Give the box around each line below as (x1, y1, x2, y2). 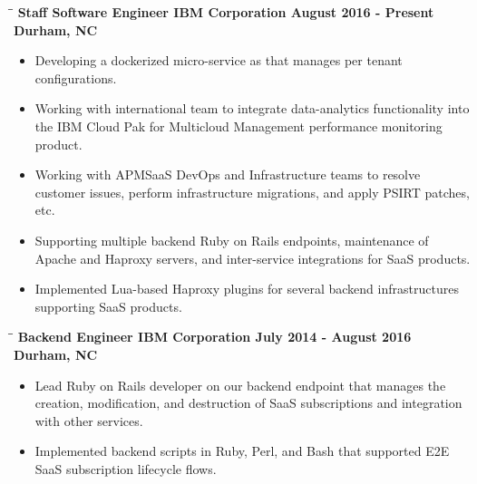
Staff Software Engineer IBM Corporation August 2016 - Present (17, 3, 434, 21)
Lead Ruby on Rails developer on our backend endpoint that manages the (34, 375, 446, 394)
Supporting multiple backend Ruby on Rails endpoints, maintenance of (34, 230, 429, 249)
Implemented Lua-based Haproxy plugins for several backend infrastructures (34, 279, 459, 298)
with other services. (34, 411, 143, 430)
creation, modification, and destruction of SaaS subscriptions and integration (34, 393, 462, 412)
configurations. (34, 68, 117, 87)
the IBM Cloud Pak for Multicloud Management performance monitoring (34, 116, 443, 135)
